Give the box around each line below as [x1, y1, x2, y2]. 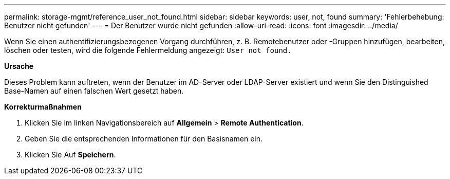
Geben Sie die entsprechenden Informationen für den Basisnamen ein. [25, 134, 263, 143]
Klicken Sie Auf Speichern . [25, 150, 116, 159]
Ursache [4, 62, 34, 70]
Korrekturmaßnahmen [4, 102, 82, 111]
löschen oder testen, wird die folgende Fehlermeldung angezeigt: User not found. [4, 46, 292, 55]
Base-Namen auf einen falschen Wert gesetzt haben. [4, 86, 184, 95]
